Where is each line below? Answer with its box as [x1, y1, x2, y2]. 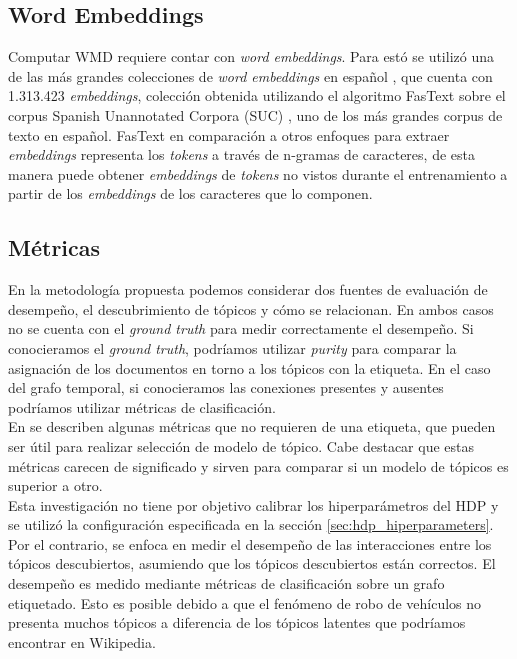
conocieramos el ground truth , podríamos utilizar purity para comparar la [8, 337, 457, 358]
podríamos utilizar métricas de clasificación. [8, 396, 276, 417]
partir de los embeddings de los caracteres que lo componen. [8, 183, 373, 204]
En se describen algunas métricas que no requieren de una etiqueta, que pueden [8, 416, 496, 437]
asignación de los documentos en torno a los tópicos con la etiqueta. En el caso [8, 357, 491, 378]
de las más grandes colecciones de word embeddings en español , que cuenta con [8, 65, 493, 86]
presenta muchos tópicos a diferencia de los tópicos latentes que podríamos [8, 612, 466, 633]
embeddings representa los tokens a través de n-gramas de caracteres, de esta [8, 144, 475, 165]
